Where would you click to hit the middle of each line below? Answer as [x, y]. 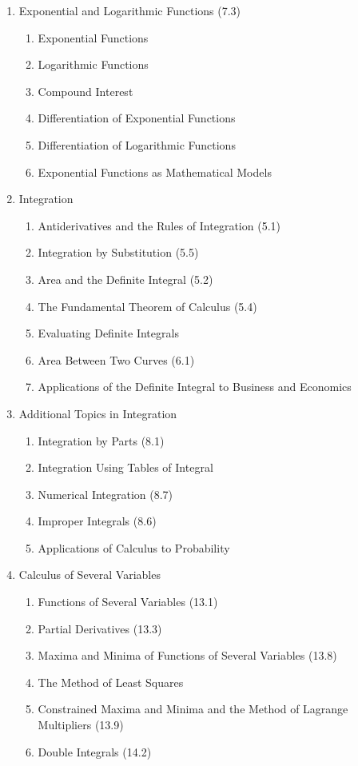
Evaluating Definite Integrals [108, 333]
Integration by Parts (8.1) [101, 440]
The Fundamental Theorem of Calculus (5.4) [147, 306]
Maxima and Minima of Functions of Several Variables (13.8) [187, 655]
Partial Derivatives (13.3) [100, 628]
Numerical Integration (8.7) [105, 494]
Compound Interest [86, 91]
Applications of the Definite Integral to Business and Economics [195, 387]
